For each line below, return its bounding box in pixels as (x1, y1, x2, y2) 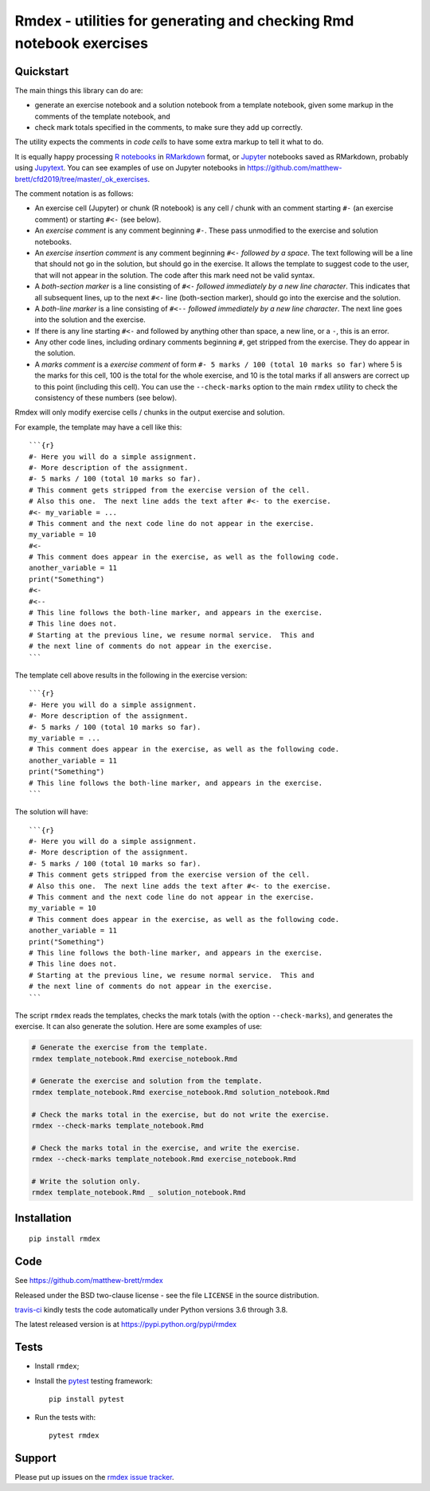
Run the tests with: (34, 1412, 96, 1422)
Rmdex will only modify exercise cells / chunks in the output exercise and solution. (14, 407, 285, 418)
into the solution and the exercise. (34, 315, 147, 324)
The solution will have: (14, 807, 88, 817)
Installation (14, 1211, 72, 1225)
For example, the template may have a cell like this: (14, 422, 182, 432)
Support (14, 1451, 57, 1465)
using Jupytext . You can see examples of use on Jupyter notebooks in (14, 163, 246, 173)
